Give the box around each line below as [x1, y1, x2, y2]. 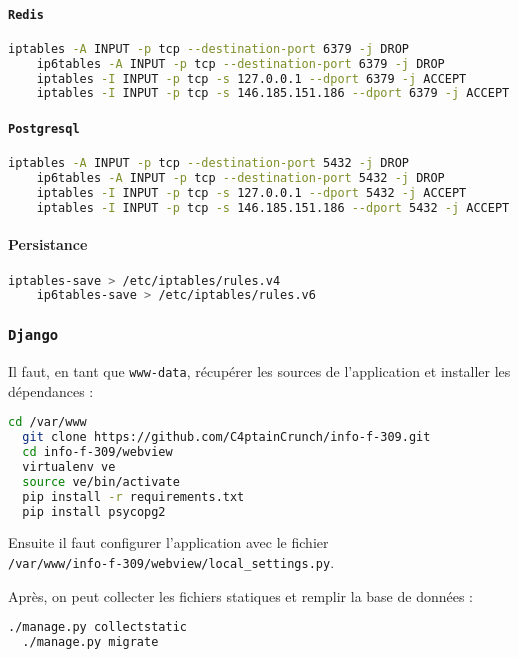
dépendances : [8, 380, 94, 401]
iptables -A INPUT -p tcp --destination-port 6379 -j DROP [8, 41, 409, 56]
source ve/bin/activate [22, 474, 180, 489]
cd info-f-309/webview [22, 445, 173, 460]
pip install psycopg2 [22, 504, 166, 519]
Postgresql [8, 121, 80, 136]
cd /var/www [8, 415, 87, 430]
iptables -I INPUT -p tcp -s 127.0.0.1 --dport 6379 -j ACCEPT [36, 71, 467, 86]
